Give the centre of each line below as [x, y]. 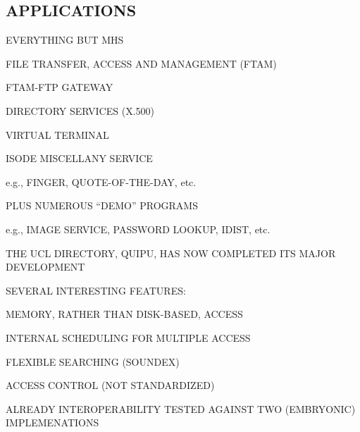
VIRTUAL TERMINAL [57, 134]
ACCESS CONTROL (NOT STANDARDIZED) [110, 385]
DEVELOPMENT [45, 267]
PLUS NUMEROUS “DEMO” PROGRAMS [102, 205]
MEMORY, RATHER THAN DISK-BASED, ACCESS [124, 314]
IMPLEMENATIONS [52, 422]
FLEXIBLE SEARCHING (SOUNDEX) [93, 361]
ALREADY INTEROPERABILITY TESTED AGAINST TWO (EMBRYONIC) [181, 408]
